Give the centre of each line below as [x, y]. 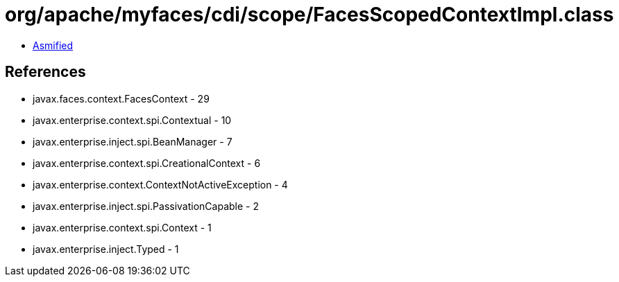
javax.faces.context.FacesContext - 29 [121, 98]
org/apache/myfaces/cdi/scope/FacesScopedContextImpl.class [309, 15]
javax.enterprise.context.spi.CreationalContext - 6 [147, 163]
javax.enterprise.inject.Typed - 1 [106, 249]
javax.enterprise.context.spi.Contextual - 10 [132, 120]
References [45, 72]
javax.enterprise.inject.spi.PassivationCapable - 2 [146, 206]
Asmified [53, 45]
